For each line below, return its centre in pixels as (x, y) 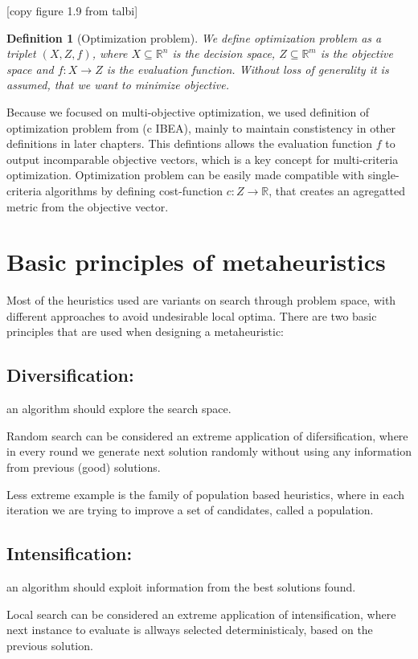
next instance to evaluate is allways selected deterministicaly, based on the (190, 630)
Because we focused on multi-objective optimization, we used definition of (188, 111)
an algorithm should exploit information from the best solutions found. (181, 587)
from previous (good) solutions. (84, 467)
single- (383, 175)
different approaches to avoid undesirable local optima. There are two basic (192, 315)
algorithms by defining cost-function (134, 190)
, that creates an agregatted (337, 190)
